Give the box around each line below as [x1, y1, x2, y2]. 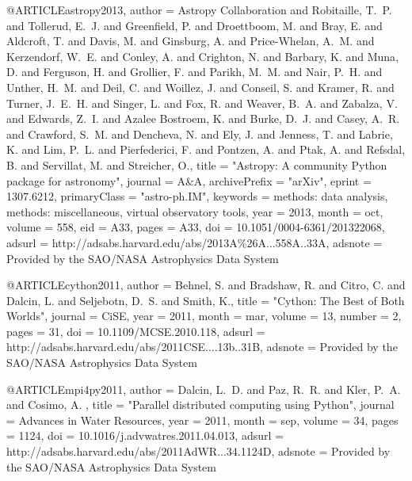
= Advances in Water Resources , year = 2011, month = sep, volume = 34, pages [6, 411, 399, 428]
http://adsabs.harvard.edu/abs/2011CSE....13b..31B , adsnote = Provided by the [6, 338, 398, 355]
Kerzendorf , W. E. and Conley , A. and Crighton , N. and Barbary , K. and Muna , [6, 48, 399, 64]
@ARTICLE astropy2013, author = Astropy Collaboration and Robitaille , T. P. [6, 2, 392, 17]
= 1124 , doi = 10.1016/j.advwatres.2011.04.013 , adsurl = [6, 427, 284, 444]
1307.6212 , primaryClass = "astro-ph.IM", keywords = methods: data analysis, [6, 188, 388, 204]
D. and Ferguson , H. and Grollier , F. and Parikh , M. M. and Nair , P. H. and [6, 63, 383, 80]
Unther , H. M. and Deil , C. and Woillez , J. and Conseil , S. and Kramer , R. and [6, 78, 395, 95]
